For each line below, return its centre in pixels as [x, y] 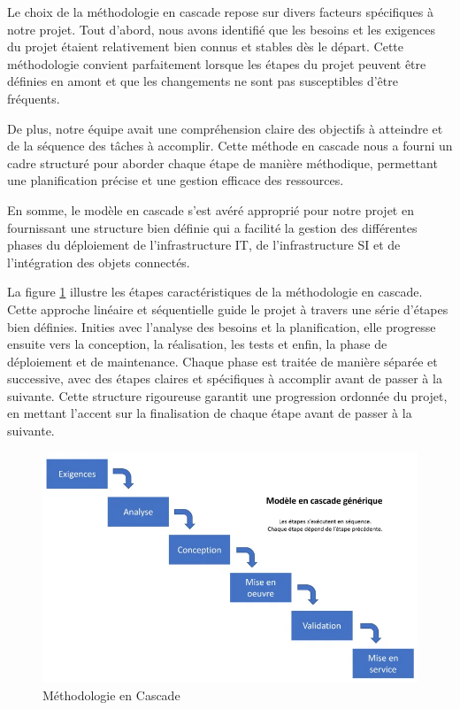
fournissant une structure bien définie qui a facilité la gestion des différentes [212, 227]
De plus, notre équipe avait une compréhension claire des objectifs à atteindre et [225, 128]
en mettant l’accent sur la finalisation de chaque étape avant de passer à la [210, 413]
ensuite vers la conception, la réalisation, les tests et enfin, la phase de [197, 344]
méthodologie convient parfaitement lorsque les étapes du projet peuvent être [217, 63]
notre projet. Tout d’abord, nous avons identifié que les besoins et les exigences [222, 29]
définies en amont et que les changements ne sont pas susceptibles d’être [203, 81]
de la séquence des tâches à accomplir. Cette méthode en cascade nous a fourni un [230, 146]
